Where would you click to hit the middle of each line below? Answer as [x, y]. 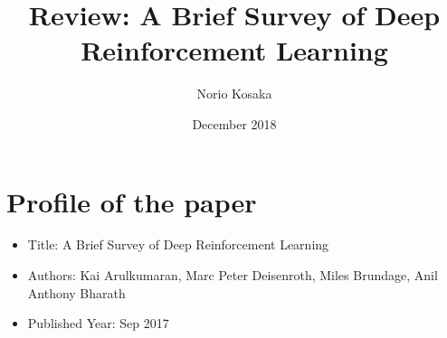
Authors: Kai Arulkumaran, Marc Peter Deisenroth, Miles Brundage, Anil [233, 275]
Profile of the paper [132, 201]
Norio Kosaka [234, 94]
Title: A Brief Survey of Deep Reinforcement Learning [178, 244]
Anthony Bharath [76, 292]
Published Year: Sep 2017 [98, 323]
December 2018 [234, 123]
